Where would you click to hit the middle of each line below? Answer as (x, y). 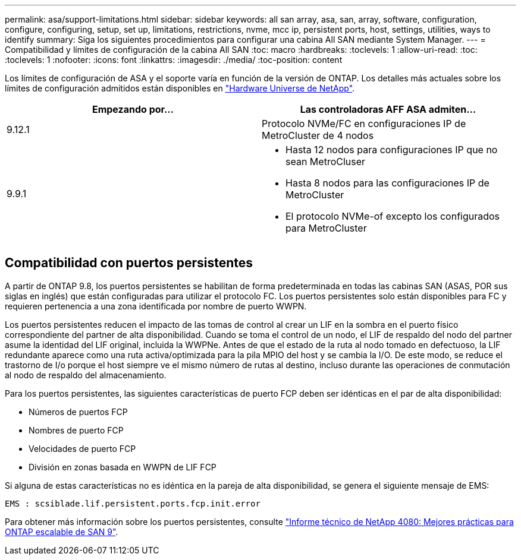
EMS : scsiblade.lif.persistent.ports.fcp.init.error (133, 503)
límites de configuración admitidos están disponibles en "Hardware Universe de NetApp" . (180, 88)
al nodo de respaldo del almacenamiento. (86, 375)
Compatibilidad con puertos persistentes (129, 263)
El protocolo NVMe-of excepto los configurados (393, 216)
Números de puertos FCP (78, 412)
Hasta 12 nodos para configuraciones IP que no (392, 150)
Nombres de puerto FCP (76, 430)
